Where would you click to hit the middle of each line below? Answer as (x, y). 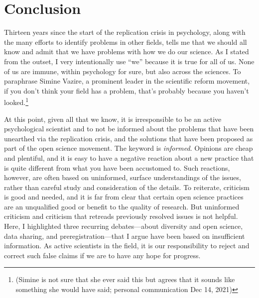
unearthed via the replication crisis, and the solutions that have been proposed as (129, 138)
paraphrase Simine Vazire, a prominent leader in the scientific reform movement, (127, 81)
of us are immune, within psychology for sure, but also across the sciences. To (123, 71)
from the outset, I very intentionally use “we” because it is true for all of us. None (129, 61)
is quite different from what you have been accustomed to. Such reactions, (117, 167)
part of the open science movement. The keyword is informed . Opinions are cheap (129, 148)
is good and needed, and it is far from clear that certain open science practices (124, 197)
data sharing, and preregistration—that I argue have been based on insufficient (125, 236)
